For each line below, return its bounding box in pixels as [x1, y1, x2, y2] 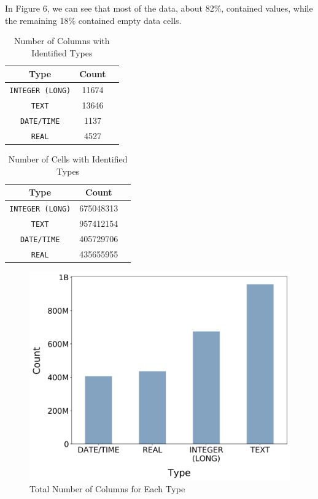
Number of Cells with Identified [8, 153, 128, 166]
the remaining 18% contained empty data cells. [5, 13, 182, 26]
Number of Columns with [14, 34, 110, 47]
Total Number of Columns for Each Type [29, 482, 185, 495]
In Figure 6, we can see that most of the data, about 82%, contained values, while [5, 2, 313, 14]
